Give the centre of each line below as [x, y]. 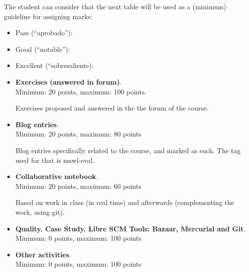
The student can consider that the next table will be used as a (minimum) [115, 6]
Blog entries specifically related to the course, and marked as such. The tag [128, 150]
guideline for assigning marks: [48, 16]
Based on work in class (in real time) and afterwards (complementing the [125, 202]
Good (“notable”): [43, 49]
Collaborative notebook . [57, 176]
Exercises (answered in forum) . [69, 81]
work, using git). [40, 212]
